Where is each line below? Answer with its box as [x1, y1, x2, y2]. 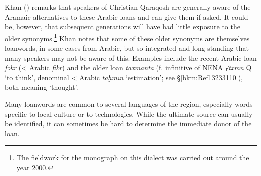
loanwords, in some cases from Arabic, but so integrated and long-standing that [5, 43, 249, 53]
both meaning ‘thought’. [5, 82, 78, 92]
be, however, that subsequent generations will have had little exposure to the [5, 21, 240, 32]
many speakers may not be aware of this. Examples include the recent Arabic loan [5, 52, 257, 63]
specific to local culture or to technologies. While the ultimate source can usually [5, 108, 253, 119]
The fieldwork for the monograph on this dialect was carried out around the [16, 152, 249, 163]
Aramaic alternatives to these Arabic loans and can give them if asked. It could [5, 11, 248, 22]
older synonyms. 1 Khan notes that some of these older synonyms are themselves [5, 31, 250, 43]
